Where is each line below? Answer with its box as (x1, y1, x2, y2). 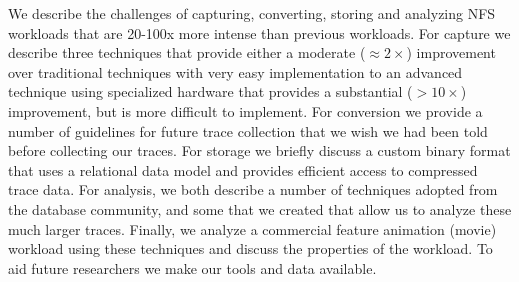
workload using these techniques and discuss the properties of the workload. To (8, 238, 493, 259)
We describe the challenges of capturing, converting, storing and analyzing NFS (8, 3, 496, 23)
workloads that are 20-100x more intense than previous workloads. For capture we (8, 22, 511, 43)
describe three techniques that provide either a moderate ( (8, 42, 366, 63)
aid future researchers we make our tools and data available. (8, 257, 377, 278)
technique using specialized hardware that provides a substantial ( (8, 81, 413, 102)
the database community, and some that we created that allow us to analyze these (8, 198, 512, 219)
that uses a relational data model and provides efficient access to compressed (8, 159, 478, 180)
